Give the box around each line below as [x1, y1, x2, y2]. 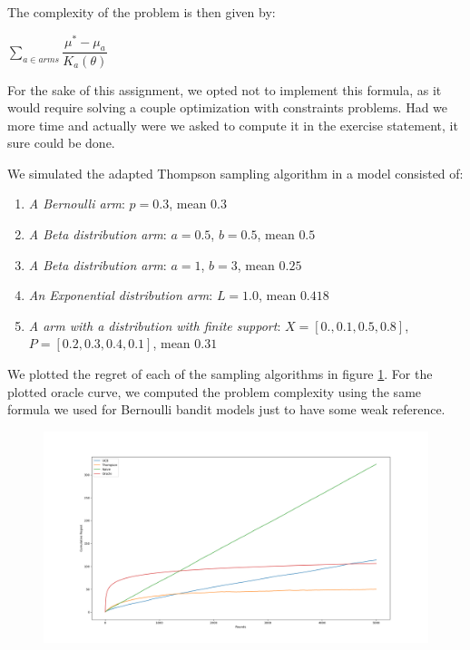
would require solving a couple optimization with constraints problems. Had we [7, 98, 448, 117]
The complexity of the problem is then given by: [7, 3, 276, 21]
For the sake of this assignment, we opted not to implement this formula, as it [7, 80, 442, 99]
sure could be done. [7, 133, 115, 152]
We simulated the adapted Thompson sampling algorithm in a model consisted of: [7, 163, 464, 182]
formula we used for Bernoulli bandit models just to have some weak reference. [7, 400, 446, 419]
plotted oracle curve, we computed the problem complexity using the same [7, 382, 422, 401]
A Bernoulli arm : [28, 194, 125, 213]
